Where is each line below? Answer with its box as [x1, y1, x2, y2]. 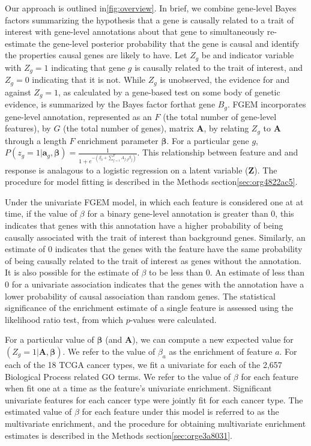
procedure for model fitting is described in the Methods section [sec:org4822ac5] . [5, 175, 298, 188]
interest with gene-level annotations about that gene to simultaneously [5, 25, 265, 38]
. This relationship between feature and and [137, 146, 298, 158]
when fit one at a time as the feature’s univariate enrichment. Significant [5, 382, 272, 394]
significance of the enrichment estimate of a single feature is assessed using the [5, 301, 294, 314]
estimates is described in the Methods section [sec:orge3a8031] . [5, 429, 232, 441]
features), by [5, 122, 51, 134]
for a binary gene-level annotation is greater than [87, 207, 268, 220]
